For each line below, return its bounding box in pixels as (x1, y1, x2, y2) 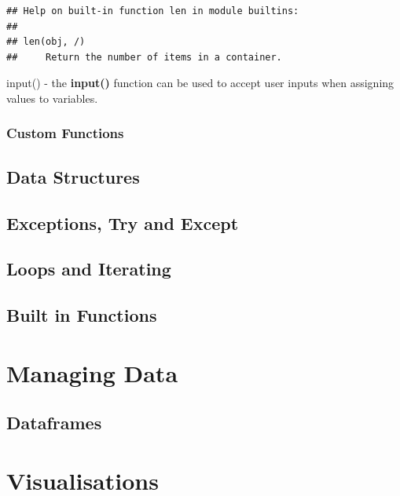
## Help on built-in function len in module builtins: (6, 5, 299, 16)
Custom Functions (6, 123, 124, 143)
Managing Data (6, 356, 178, 388)
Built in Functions (6, 303, 157, 327)
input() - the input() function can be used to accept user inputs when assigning (6, 75, 394, 91)
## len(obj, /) (6, 36, 86, 48)
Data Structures (6, 164, 140, 188)
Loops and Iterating (6, 257, 171, 281)
